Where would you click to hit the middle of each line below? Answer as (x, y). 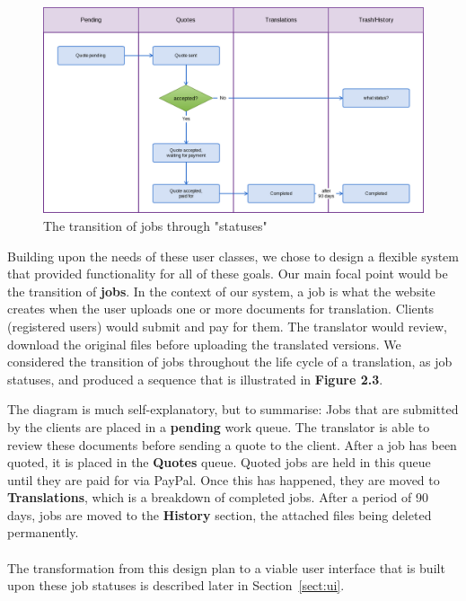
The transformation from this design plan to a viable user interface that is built (226, 567)
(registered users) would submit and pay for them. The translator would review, (227, 326)
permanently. (43, 532)
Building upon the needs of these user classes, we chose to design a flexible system (233, 256)
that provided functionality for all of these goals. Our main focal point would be (228, 274)
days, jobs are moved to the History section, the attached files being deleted (220, 514)
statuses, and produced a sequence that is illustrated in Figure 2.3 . (195, 379)
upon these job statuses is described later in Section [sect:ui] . (176, 585)
